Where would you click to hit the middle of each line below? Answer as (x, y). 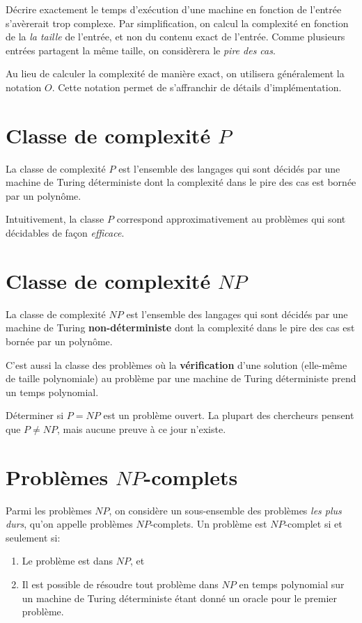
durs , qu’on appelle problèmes (69, 524)
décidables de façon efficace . (65, 233)
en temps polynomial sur (292, 584)
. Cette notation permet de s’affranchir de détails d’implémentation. (197, 87)
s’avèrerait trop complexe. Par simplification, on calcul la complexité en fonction (177, 23)
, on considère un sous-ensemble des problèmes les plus (225, 510)
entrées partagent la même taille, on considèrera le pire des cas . (141, 50)
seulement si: (33, 537)
